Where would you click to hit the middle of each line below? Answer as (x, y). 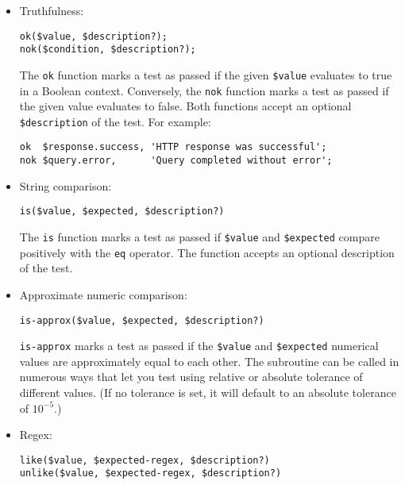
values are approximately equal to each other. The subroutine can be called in (209, 361)
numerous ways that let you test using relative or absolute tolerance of (191, 377)
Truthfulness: (52, 10)
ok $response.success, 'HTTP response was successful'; (173, 147)
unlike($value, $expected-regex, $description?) (150, 473)
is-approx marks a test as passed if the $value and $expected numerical (199, 346)
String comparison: (66, 185)
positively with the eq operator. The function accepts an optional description (207, 252)
